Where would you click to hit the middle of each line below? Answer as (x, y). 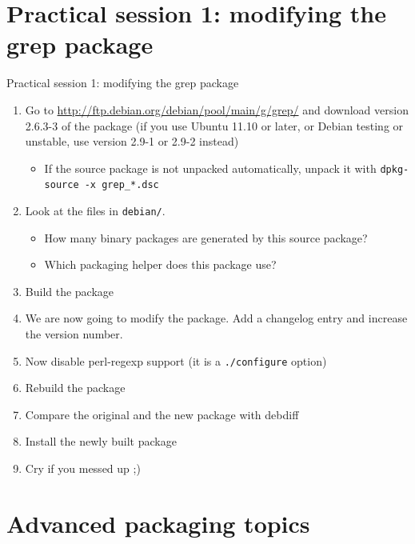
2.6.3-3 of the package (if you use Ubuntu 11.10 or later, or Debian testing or (214, 125)
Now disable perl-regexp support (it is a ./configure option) (176, 360)
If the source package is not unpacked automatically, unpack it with (210, 168)
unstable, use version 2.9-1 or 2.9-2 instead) (132, 141)
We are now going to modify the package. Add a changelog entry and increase (216, 318)
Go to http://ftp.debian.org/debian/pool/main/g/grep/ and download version (217, 109)
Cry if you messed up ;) (83, 468)
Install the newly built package (101, 441)
